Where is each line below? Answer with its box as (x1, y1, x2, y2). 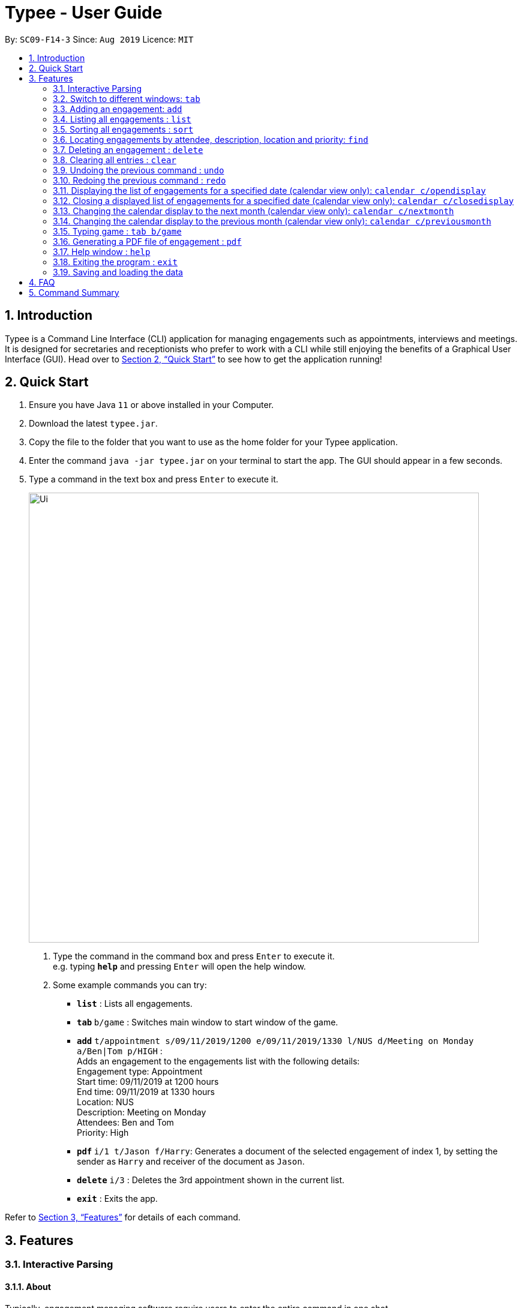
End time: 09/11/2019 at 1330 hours (77, 1087, 215, 1097)
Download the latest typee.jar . (29, 418, 158, 429)
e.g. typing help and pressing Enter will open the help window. (53, 961, 306, 972)
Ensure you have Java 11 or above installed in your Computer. (29, 400, 274, 410)
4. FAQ (29, 277, 55, 287)
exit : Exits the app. (77, 1193, 158, 1204)
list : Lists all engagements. (77, 998, 193, 1009)
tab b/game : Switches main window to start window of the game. (77, 1017, 338, 1028)
